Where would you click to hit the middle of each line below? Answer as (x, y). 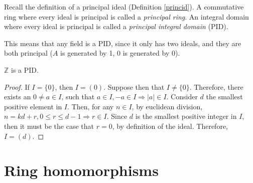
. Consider (182, 97)
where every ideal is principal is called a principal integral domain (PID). (116, 26)
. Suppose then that (134, 86)
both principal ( (28, 53)
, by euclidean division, (167, 106)
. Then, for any (91, 106)
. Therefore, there (216, 86)
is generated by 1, (88, 53)
